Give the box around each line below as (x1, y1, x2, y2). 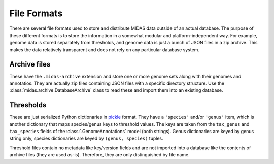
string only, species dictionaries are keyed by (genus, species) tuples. (9, 135, 163, 142)
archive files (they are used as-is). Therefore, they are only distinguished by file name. (9, 152, 190, 158)
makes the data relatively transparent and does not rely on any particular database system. (9, 46, 200, 53)
